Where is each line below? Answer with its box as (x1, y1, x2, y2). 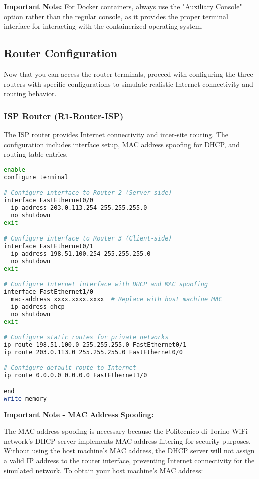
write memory (4, 395, 47, 402)
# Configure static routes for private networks (4, 334, 169, 341)
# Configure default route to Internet (4, 364, 136, 372)
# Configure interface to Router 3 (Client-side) (4, 235, 172, 243)
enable (4, 166, 25, 173)
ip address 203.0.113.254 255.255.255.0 (11, 204, 147, 211)
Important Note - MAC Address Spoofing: (4, 409, 154, 419)
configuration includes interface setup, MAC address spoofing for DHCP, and (4, 139, 240, 149)
